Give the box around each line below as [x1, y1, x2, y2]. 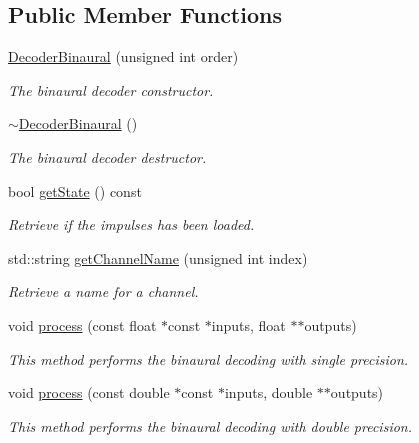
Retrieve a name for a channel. [8, 281, 199, 302]
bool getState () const [8, 180, 142, 201]
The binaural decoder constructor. [8, 79, 214, 100]
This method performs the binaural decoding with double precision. [8, 415, 413, 436]
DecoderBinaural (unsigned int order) [8, 46, 239, 67]
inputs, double [224, 382, 313, 403]
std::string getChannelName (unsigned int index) [8, 247, 308, 268]
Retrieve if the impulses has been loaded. [8, 214, 255, 235]
